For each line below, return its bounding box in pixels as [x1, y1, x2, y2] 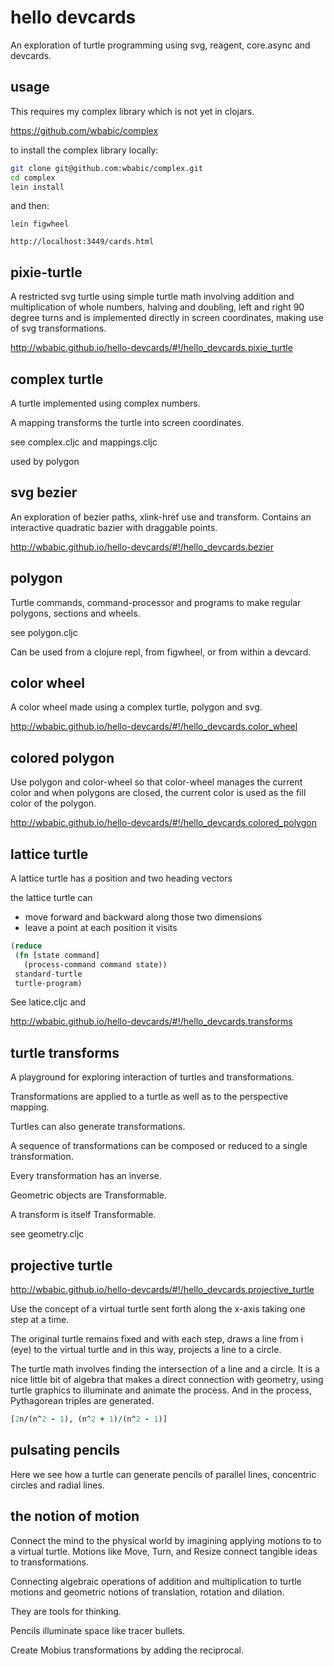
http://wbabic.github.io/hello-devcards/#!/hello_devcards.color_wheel [10, 721, 298, 733]
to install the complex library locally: [10, 144, 159, 156]
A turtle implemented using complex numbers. [10, 397, 201, 409]
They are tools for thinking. [10, 1605, 122, 1617]
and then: [10, 200, 50, 212]
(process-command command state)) [23, 959, 168, 970]
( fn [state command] [14, 950, 101, 960]
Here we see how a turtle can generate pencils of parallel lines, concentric [10, 1468, 317, 1480]
